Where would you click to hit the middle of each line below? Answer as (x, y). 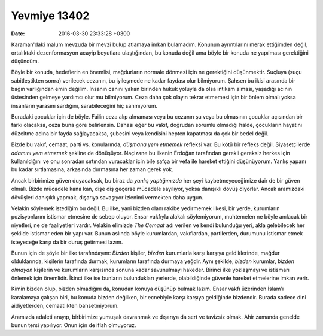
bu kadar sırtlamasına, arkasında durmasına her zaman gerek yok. (92, 169)
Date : (18, 34)
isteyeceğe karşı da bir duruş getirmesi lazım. (67, 242)
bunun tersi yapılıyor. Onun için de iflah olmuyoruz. (74, 325)
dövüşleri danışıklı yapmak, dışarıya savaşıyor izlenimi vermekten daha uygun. (107, 197)
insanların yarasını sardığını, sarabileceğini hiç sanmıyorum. (84, 105)
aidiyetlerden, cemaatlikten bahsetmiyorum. (65, 306)
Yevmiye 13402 (50, 16)
